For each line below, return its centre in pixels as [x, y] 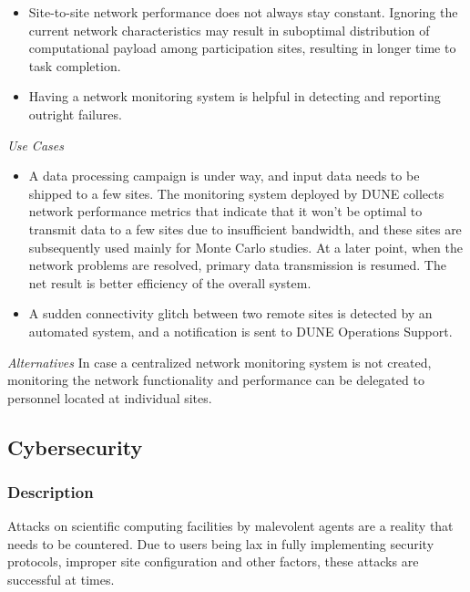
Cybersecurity [75, 447]
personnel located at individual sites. [110, 397]
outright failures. [75, 114]
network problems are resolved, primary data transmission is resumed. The [237, 265]
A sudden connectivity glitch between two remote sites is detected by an [230, 313]
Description [51, 491]
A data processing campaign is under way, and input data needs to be [224, 176]
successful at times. [61, 580]
